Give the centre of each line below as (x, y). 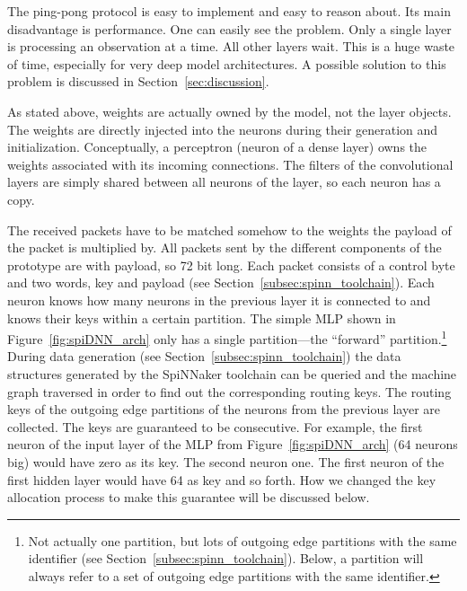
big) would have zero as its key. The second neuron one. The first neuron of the (226, 461)
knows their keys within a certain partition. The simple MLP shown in (202, 318)
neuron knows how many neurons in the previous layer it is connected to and (219, 300)
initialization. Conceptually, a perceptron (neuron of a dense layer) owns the (217, 147)
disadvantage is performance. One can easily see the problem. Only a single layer (229, 28)
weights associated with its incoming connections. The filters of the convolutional (230, 164)
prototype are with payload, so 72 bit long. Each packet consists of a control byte (231, 265)
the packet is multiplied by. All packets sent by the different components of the (225, 247)
